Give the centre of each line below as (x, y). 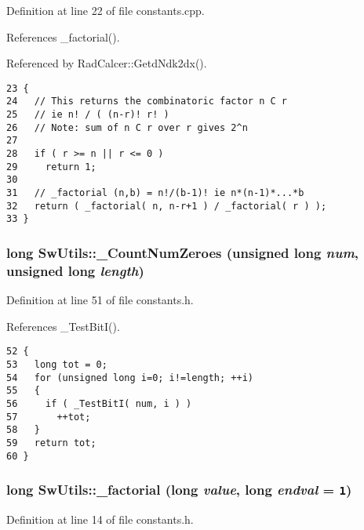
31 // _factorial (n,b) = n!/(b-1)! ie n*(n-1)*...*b (155, 193)
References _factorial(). (63, 36)
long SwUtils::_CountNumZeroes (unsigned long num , (183, 252)
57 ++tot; (49, 417)
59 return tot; (51, 443)
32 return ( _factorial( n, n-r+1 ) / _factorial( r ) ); (167, 206)
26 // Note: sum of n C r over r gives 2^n (127, 127)
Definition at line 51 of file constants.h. (100, 300)
